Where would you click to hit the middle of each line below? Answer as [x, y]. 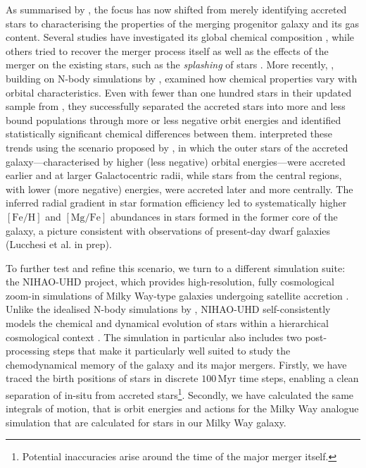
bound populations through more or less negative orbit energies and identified [173, 119]
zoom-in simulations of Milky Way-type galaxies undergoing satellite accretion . [177, 295]
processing [28, 351]
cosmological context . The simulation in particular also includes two [154, 337]
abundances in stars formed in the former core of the [224, 216]
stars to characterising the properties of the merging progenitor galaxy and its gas [183, 23]
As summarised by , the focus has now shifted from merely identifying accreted [176, 9]
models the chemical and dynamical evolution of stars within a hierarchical [167, 323]
